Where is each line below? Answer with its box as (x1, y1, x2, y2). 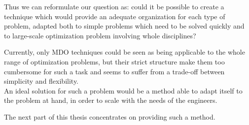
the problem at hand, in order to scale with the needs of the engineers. (4, 95, 217, 105)
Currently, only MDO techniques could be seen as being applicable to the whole (4, 47, 245, 57)
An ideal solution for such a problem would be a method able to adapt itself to (4, 85, 243, 95)
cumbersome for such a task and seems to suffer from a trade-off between (4, 66, 225, 76)
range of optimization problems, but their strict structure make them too (4, 56, 225, 66)
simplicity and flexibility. (4, 76, 79, 86)
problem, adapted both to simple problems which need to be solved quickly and (4, 21, 245, 31)
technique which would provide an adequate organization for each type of (4, 11, 225, 21)
